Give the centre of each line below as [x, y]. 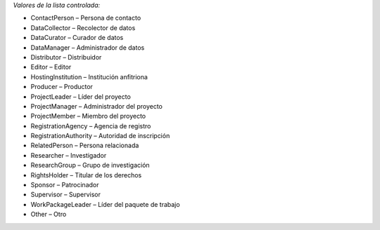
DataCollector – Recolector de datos [83, 27]
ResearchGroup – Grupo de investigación [90, 165]
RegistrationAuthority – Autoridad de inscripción [100, 136]
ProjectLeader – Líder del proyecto [81, 96]
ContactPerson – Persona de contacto [86, 18]
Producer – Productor [62, 87]
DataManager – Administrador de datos [88, 47]
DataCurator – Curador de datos [77, 38]
